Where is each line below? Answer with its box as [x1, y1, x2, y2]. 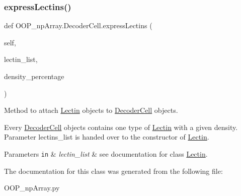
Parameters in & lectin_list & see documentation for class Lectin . [4, 148, 208, 159]
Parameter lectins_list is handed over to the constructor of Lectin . [4, 132, 209, 142]
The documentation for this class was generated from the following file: [4, 165, 223, 176]
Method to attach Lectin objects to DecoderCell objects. [4, 105, 178, 115]
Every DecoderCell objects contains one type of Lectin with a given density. [4, 121, 238, 132]
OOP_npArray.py [4, 182, 60, 193]
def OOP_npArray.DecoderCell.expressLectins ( [4, 20, 152, 31]
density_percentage [4, 71, 64, 81]
